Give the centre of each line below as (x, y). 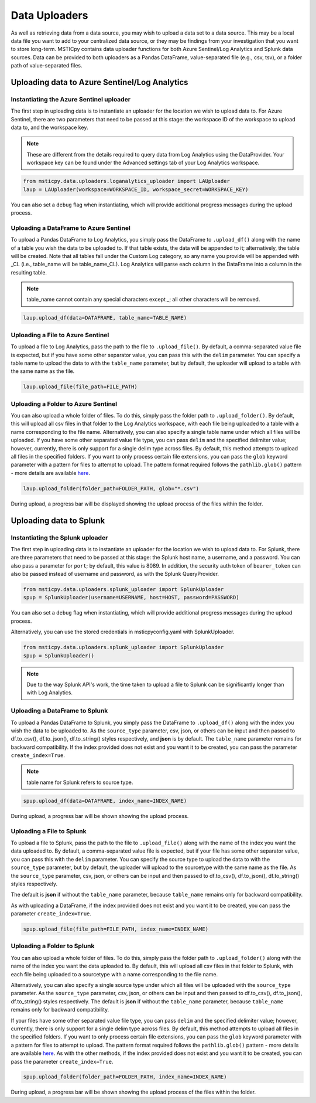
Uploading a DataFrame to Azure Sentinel (71, 228)
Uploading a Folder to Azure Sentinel (64, 403)
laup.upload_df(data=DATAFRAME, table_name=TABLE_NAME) (105, 318)
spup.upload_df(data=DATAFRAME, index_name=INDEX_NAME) (105, 801)
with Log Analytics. (50, 693)
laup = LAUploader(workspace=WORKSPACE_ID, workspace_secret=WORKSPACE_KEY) (136, 189)
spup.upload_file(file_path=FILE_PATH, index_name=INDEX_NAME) (116, 929)
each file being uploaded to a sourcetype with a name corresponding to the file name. (114, 974)
